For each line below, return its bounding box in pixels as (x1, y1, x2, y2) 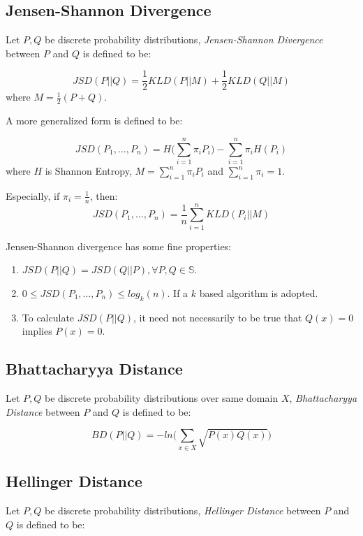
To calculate (22, 310, 75, 324)
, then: (89, 188, 118, 203)
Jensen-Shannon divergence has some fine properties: (6, 238, 232, 253)
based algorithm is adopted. (199, 285, 318, 300)
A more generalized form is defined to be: (6, 113, 183, 128)
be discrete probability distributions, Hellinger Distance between (45, 503, 321, 517)
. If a (167, 285, 188, 300)
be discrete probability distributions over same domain (45, 391, 279, 405)
